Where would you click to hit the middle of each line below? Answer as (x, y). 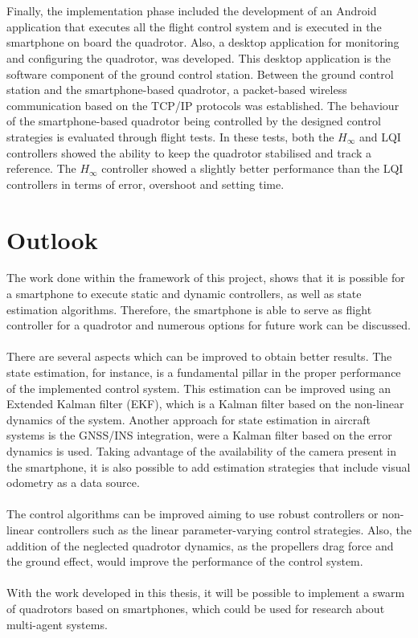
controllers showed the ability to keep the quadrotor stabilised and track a (189, 152)
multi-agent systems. (57, 624)
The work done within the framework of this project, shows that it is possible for (206, 278)
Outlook (52, 239)
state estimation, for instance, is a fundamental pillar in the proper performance (204, 372)
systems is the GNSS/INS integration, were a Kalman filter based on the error (199, 435)
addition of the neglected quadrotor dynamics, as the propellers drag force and (200, 545)
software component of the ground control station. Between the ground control (200, 74)
